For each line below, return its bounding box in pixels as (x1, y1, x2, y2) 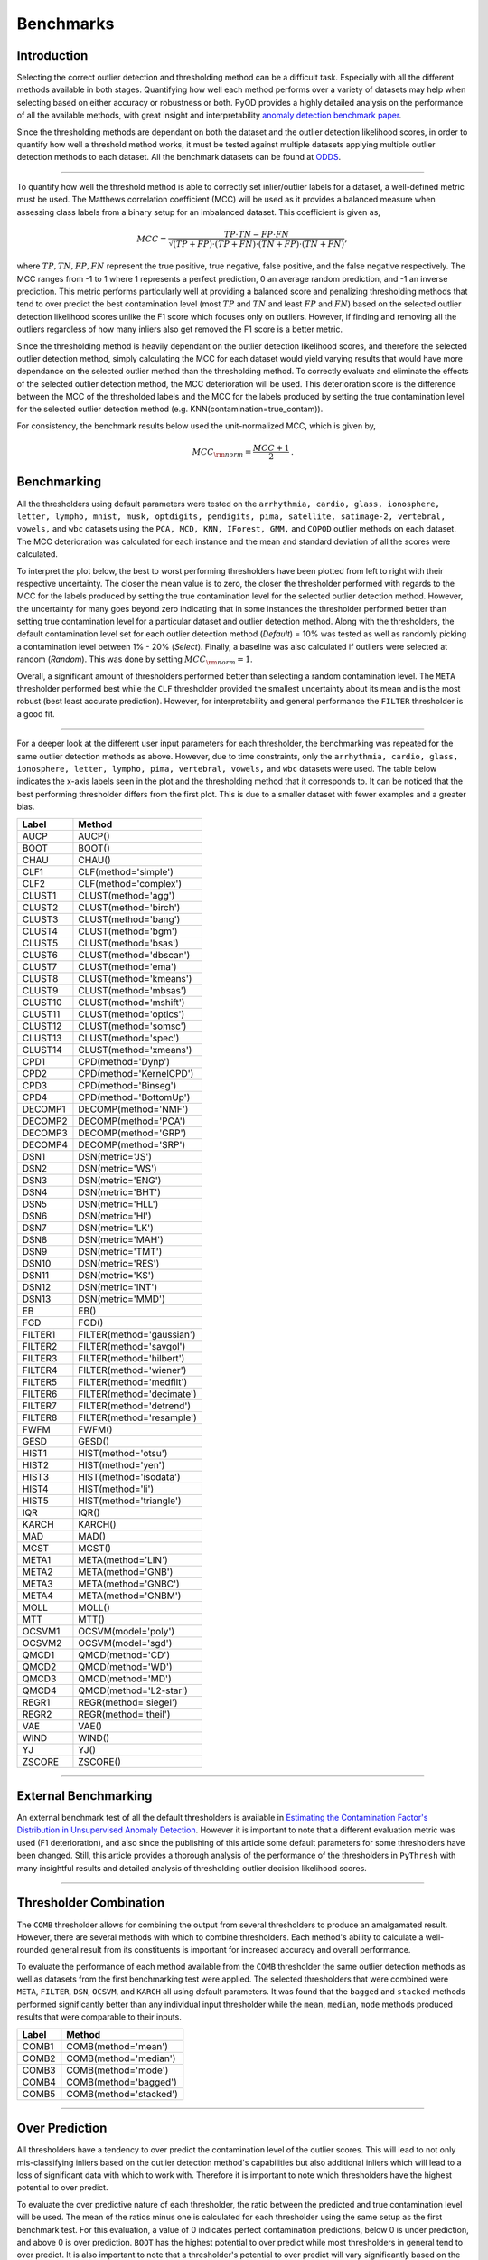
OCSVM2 (22, 1636, 62, 1649)
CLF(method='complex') (78, 877, 183, 890)
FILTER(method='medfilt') (78, 1375, 188, 1388)
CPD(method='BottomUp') (78, 1090, 191, 1103)
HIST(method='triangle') (78, 1494, 182, 1507)
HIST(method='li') (78, 1483, 155, 1495)
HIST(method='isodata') (78, 1470, 181, 1483)
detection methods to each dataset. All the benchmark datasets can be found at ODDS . (16, 152, 342, 163)
